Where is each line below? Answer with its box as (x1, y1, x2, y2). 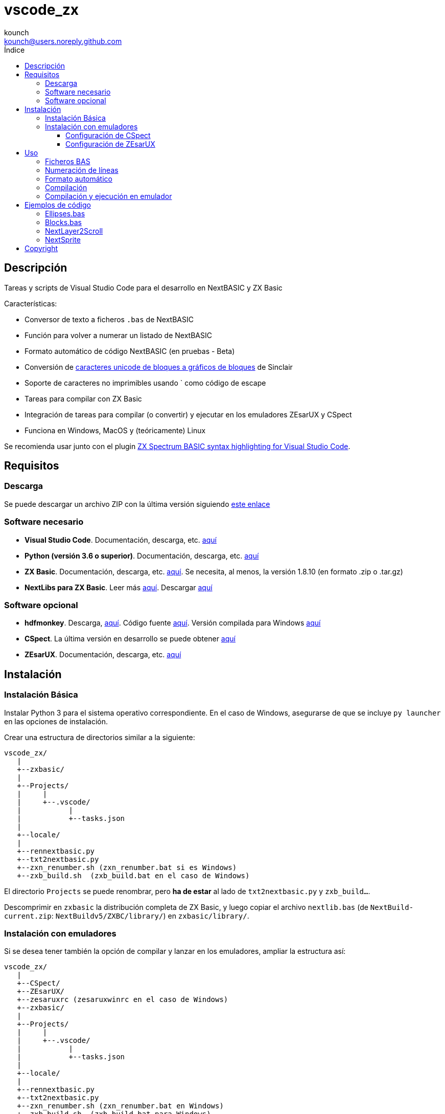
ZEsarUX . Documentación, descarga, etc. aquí (25, 650, 181, 659)
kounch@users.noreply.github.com (4, 36, 122, 46)
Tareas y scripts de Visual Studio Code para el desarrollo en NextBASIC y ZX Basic (4, 283, 283, 292)
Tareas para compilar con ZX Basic (25, 394, 142, 403)
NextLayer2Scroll (45, 226, 103, 235)
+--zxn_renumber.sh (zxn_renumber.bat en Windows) (17, 1102, 224, 1110)
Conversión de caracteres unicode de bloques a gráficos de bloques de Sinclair (25, 362, 293, 371)
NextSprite (45, 235, 81, 244)
